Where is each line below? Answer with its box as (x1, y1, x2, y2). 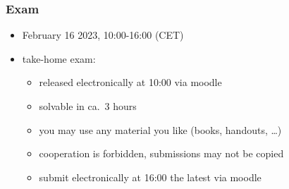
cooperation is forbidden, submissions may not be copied (39, 146, 284, 161)
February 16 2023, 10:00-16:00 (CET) (22, 28, 184, 42)
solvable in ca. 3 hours (39, 99, 137, 113)
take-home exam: (22, 51, 96, 66)
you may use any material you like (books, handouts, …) (39, 122, 282, 137)
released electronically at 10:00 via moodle (39, 75, 222, 90)
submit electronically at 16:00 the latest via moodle (39, 169, 262, 184)
